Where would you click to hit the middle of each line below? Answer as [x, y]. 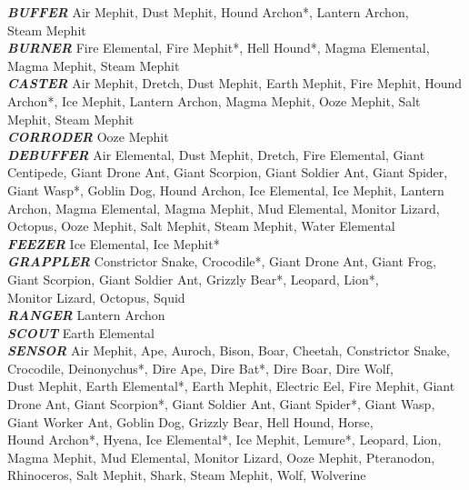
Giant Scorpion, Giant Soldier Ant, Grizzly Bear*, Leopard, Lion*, [193, 279]
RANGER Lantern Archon [86, 315]
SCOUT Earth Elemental [81, 332]
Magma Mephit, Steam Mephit [94, 65]
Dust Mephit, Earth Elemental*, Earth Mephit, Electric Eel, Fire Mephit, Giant [231, 386]
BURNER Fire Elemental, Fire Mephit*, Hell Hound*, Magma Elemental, [219, 48]
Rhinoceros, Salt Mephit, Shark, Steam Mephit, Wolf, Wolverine [187, 475]
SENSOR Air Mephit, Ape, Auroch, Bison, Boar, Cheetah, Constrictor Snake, [229, 350]
